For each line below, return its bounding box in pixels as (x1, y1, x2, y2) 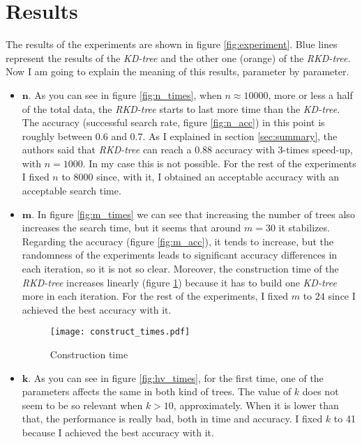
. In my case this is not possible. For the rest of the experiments (82, 155, 356, 170)
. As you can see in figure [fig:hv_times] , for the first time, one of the (28, 370, 324, 385)
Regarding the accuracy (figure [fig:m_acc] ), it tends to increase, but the (22, 234, 333, 248)
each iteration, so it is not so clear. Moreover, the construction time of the (22, 261, 339, 276)
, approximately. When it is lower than (173, 397, 339, 412)
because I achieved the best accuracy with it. (22, 425, 214, 440)
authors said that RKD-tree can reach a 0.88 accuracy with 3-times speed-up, (22, 142, 353, 157)
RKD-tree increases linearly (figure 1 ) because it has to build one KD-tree (22, 275, 337, 289)
